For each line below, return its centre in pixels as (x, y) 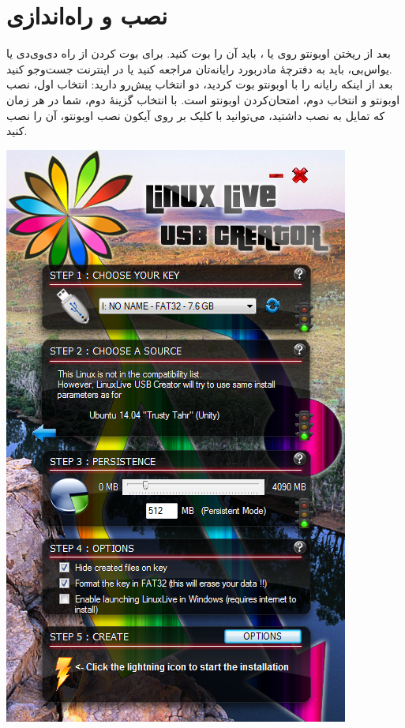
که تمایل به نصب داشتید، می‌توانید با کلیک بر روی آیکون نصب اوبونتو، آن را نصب (196, 115)
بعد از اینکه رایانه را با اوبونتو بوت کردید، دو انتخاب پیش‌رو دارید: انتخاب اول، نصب (200, 84)
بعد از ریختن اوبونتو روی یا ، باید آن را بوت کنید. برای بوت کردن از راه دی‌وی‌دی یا (199, 53)
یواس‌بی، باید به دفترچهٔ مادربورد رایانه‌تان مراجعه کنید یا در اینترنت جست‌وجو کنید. (199, 68)
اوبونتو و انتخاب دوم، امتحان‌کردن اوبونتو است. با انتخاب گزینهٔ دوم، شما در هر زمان (203, 99)
